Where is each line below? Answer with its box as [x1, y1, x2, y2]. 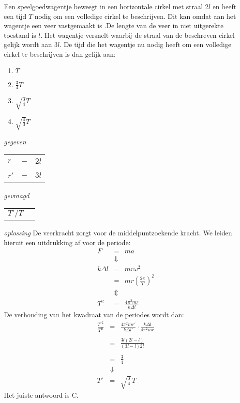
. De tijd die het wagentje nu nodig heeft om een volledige [60, 39, 231, 49]
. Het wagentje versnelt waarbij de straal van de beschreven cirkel [40, 30, 235, 40]
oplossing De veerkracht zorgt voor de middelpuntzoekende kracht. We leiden [4, 228, 232, 238]
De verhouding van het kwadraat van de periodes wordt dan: [4, 309, 184, 319]
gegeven [4, 136, 26, 146]
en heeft [212, 1, 237, 11]
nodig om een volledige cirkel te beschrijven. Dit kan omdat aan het [34, 11, 236, 21]
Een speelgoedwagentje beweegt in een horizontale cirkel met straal [4, 1, 203, 11]
